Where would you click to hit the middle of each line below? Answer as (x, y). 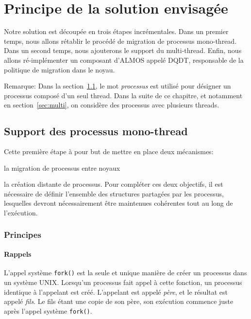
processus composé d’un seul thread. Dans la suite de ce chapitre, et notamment (123, 95)
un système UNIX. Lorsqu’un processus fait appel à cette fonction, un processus (123, 282)
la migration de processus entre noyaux (62, 168)
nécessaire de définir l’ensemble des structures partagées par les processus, (114, 193)
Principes (23, 234)
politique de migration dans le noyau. (59, 69)
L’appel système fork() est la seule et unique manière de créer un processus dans (125, 273)
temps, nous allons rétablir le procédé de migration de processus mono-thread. (120, 41)
